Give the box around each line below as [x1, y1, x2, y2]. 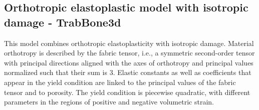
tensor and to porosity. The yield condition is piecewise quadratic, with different [4, 86, 250, 97]
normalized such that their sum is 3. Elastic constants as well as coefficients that [4, 67, 251, 77]
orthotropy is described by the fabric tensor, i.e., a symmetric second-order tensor [4, 47, 255, 58]
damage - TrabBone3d [4, 14, 121, 29]
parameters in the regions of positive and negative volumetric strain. [4, 96, 214, 107]
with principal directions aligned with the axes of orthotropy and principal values [4, 57, 253, 67]
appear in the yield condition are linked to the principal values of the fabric [4, 76, 236, 87]
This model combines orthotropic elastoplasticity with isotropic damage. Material [4, 37, 254, 48]
